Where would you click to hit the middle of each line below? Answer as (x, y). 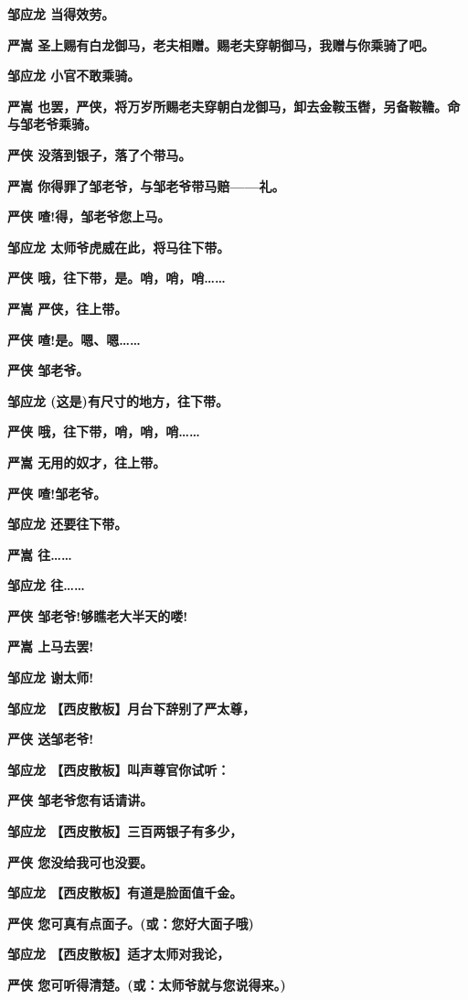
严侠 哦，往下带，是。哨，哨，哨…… (117, 278)
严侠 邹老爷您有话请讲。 (80, 800)
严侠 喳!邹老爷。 (57, 493)
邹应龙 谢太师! (51, 677)
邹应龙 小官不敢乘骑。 (74, 75)
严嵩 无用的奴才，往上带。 (87, 462)
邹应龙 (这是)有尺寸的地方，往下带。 (118, 400)
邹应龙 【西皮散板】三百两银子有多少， (125, 831)
